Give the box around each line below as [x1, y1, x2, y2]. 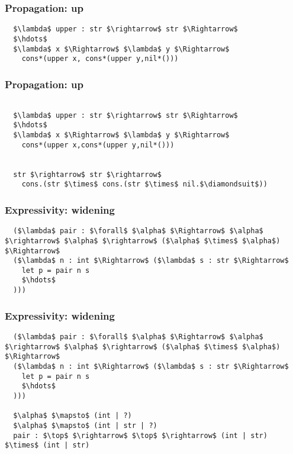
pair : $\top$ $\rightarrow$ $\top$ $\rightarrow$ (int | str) [13, 431, 268, 440]
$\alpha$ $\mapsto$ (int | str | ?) [13, 421, 157, 430]
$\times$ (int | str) [5, 441, 90, 450]
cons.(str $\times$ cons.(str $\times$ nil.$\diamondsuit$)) [21, 180, 268, 189]
